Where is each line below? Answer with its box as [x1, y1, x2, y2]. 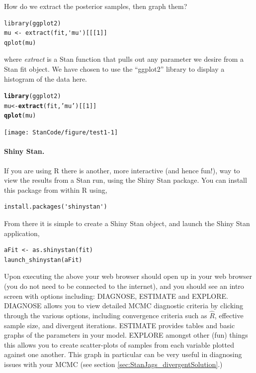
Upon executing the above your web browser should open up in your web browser [4, 271, 253, 281]
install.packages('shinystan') [4, 203, 107, 211]
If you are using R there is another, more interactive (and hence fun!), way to [4, 165, 240, 175]
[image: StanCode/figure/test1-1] [4, 129, 118, 136]
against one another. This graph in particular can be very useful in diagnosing [4, 349, 242, 360]
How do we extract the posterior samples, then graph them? [4, 1, 187, 11]
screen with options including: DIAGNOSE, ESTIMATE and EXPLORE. [4, 290, 228, 301]
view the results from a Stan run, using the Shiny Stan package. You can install [4, 175, 247, 185]
